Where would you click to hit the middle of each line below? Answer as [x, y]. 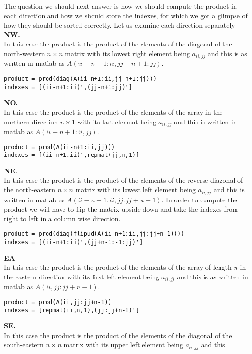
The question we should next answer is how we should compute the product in [120, 6]
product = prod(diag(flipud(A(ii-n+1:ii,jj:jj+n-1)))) [94, 234]
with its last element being [117, 121]
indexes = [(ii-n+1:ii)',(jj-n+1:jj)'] [68, 87]
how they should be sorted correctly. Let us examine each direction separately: [120, 25]
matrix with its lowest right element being [127, 53]
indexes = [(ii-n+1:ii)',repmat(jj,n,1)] [72, 155]
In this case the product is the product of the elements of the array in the [113, 112]
